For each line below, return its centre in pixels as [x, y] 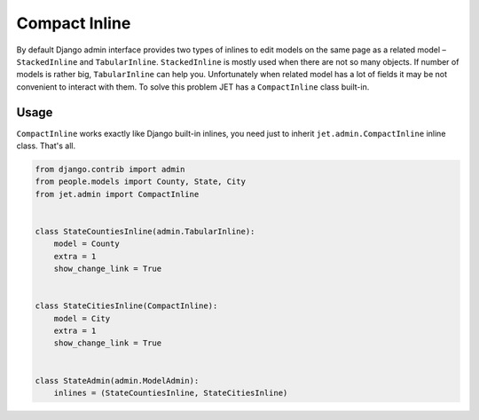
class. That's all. [46, 146]
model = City [82, 318]
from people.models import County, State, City [140, 182]
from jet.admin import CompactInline [117, 194]
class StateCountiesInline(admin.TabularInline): [145, 231]
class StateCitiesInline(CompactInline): [126, 306]
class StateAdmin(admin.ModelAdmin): [117, 380]
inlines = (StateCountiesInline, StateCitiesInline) [171, 393]
